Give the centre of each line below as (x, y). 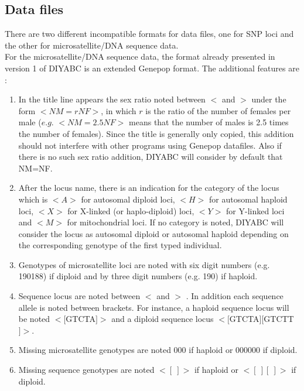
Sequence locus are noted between (79, 296)
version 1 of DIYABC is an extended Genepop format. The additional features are (152, 68)
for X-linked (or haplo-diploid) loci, (131, 210)
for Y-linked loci (255, 210)
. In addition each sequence (235, 296)
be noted (34, 319)
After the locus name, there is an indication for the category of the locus (149, 188)
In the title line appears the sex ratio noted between (112, 99)
